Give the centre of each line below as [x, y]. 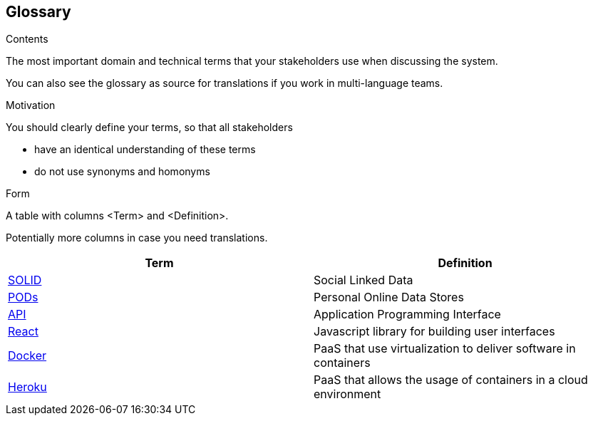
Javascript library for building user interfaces [434, 332]
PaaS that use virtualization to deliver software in [445, 349]
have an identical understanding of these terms [145, 150]
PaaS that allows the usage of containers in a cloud [451, 380]
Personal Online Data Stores [389, 297]
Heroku [27, 387]
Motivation [31, 105]
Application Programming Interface [407, 315]
